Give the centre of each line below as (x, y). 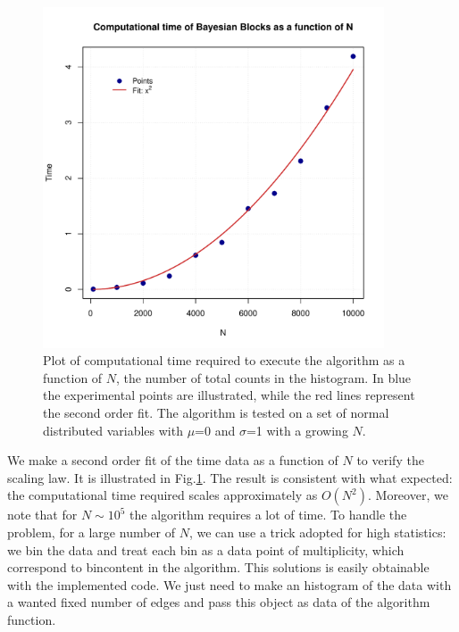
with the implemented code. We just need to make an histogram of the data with (229, 584)
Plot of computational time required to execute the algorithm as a (224, 360)
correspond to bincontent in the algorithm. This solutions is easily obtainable (218, 567)
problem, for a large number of (92, 532)
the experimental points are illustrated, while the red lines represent (229, 395)
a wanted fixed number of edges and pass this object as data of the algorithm (219, 602)
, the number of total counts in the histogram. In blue (264, 377)
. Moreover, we (408, 495)
